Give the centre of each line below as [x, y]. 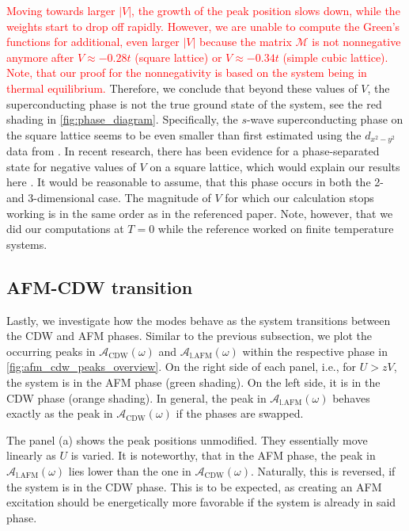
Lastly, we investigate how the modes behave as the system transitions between [199, 320]
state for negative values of [71, 166]
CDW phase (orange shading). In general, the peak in [136, 397]
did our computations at [65, 229]
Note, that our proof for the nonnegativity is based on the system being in [187, 73]
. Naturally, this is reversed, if [323, 470]
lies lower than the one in [130, 470]
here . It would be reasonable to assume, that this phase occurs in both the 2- [195, 182]
